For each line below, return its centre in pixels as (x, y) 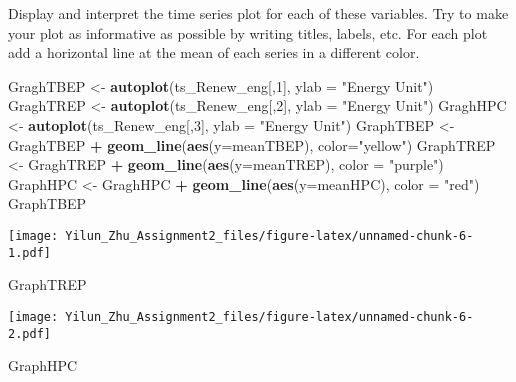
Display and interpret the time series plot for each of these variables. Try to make (258, 13)
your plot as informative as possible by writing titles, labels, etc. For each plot (248, 32)
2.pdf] (29, 333)
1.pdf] (29, 252)
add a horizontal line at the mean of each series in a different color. (214, 52)
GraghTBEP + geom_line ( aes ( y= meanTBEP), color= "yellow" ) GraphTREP (252, 144)
